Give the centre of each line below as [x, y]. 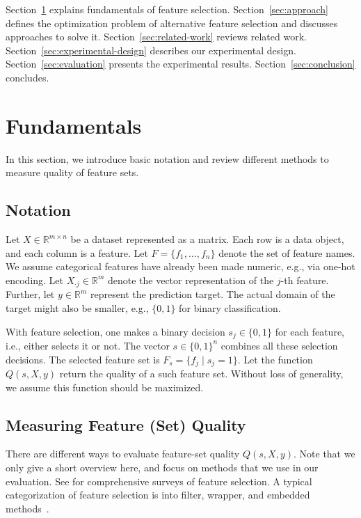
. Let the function [275, 359]
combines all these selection [279, 345]
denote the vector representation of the [191, 280]
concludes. [27, 77]
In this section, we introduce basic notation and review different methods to [167, 158]
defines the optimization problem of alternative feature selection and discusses [172, 23]
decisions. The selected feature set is [83, 359]
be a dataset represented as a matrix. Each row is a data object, [207, 239]
